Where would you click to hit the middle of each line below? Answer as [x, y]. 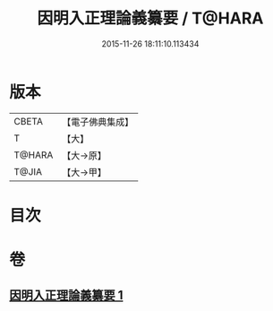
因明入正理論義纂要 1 [66, 295]
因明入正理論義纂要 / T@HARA [150, 18]
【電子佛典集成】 [98, 122]
